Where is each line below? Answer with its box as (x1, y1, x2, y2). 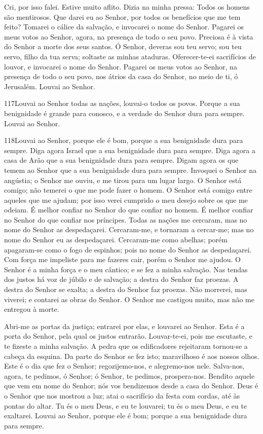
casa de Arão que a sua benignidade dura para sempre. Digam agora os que (4, 155, 239, 165)
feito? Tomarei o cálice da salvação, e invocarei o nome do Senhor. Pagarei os (4, 21, 244, 32)
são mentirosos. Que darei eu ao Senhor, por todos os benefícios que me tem (4, 11, 241, 22)
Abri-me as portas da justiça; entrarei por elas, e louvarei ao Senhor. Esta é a (4, 320, 245, 331)
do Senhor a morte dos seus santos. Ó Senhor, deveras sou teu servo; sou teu (4, 41, 242, 52)
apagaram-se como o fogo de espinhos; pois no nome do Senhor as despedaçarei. (4, 244, 252, 255)
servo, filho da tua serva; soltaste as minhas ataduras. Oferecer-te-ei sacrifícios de (4, 51, 256, 61)
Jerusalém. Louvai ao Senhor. (4, 81, 95, 91)
